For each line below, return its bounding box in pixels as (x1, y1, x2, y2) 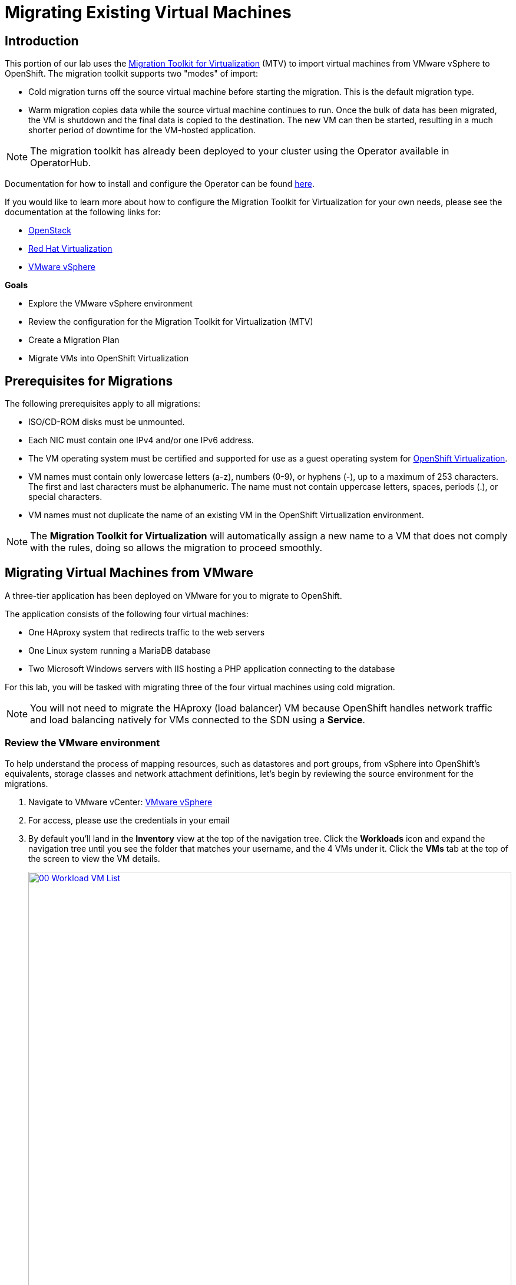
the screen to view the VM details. (28, 853, 160, 864)
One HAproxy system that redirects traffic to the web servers (28, 627, 265, 637)
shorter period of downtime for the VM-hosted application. (28, 125, 256, 136)
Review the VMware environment (5, 737, 160, 749)
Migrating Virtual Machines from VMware (5, 565, 254, 581)
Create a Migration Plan (28, 335, 120, 345)
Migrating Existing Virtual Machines (5, 2, 292, 22)
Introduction (5, 33, 79, 48)
